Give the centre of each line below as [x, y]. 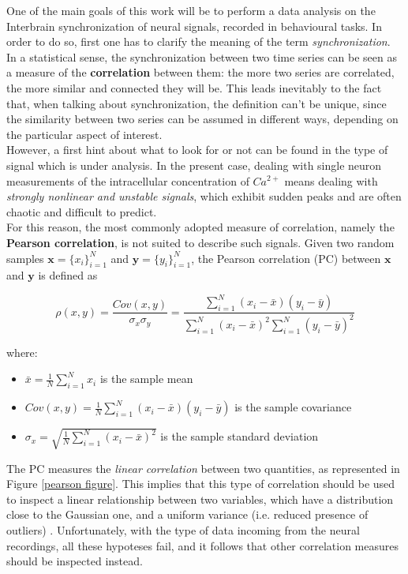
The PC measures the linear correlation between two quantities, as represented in [203, 468]
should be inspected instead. [75, 561]
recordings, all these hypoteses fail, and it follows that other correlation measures [202, 545]
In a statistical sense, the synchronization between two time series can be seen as [202, 56]
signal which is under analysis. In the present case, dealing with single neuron [194, 165]
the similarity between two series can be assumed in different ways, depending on [202, 119]
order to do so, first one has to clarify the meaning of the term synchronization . [198, 41]
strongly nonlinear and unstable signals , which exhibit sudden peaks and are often [204, 196]
